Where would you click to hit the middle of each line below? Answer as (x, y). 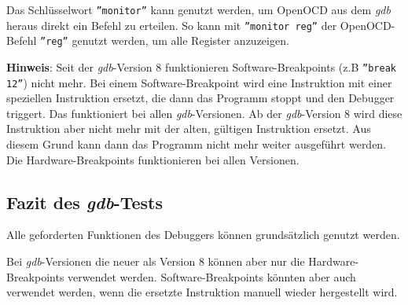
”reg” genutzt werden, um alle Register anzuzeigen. (164, 40)
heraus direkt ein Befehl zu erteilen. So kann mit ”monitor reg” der (172, 25)
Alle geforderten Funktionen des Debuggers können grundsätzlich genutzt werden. (203, 235)
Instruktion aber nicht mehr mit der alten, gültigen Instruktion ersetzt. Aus (189, 129)
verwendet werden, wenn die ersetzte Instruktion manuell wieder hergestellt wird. (202, 292)
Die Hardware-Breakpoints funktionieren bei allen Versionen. (153, 159)
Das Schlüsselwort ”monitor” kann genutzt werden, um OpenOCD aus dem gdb (198, 9)
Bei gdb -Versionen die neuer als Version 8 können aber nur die (156, 261)
